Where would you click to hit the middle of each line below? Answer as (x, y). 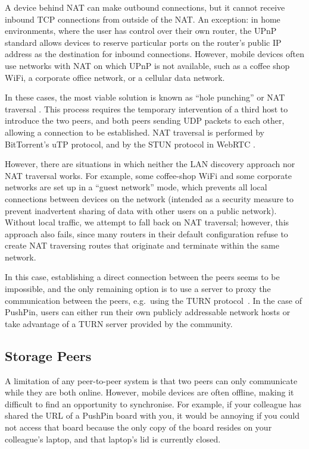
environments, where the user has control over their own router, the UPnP (141, 31)
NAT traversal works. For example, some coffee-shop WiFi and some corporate (149, 175)
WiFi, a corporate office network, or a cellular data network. (115, 77)
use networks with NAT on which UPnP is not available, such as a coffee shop (147, 65)
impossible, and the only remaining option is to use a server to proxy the (138, 289)
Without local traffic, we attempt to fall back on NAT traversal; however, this (147, 222)
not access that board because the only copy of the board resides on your (138, 427)
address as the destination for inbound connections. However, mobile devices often (155, 54)
